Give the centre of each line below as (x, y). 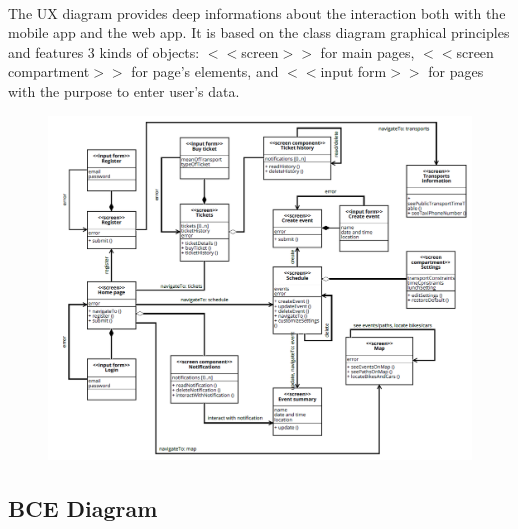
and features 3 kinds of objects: (104, 51)
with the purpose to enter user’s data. (124, 90)
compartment (49, 71)
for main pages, (367, 51)
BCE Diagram (83, 507)
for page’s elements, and (205, 71)
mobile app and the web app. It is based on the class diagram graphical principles (259, 32)
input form (353, 71)
